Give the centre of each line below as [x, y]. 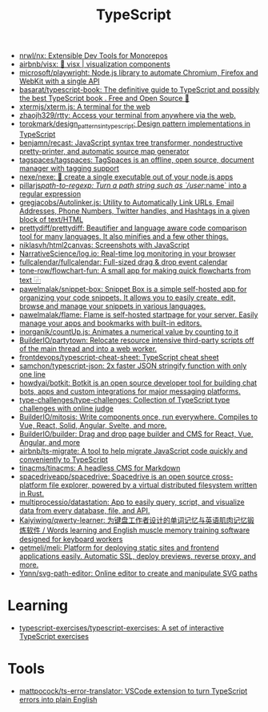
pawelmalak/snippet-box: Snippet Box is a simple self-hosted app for [133, 289]
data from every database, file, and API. [84, 510]
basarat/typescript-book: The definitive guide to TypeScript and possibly [139, 90]
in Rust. [32, 493]
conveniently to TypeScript [64, 459]
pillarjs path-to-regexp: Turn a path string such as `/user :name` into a [133, 185]
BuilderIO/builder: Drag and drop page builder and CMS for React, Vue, [136, 434]
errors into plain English [58, 699]
